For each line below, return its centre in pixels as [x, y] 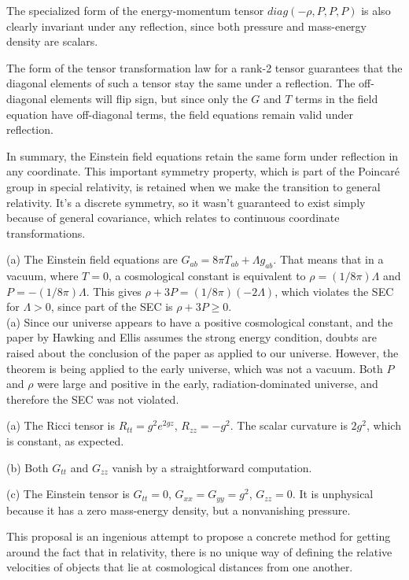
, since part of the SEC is [112, 307]
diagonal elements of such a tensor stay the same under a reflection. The [181, 83]
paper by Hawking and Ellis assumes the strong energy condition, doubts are [192, 337]
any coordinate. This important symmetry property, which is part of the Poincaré [203, 171]
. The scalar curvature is [289, 425]
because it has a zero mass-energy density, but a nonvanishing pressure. [179, 510]
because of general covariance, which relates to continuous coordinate [173, 218]
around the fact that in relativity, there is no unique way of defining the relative [199, 551]
